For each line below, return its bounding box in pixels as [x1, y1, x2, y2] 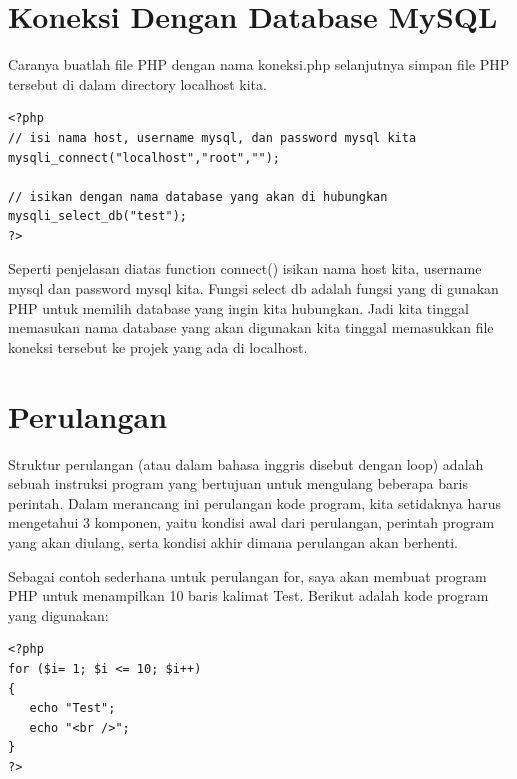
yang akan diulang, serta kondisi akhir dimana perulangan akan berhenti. [8, 531, 458, 552]
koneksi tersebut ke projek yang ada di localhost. [8, 336, 308, 357]
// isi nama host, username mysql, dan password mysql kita [8, 130, 417, 145]
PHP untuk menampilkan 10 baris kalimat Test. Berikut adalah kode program [8, 585, 489, 606]
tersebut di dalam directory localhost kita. [8, 73, 267, 94]
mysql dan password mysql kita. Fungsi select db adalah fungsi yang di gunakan [8, 278, 499, 299]
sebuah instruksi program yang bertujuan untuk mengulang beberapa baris [8, 473, 468, 494]
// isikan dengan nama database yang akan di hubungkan [8, 189, 388, 204]
